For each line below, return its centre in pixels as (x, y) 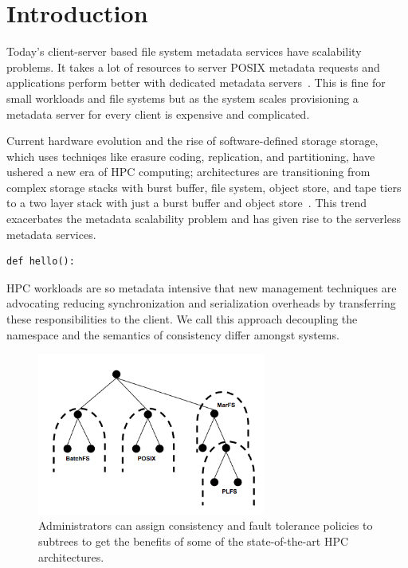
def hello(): (41, 262)
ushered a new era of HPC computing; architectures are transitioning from (188, 172)
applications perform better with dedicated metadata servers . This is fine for (196, 82)
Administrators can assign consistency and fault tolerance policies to (206, 525)
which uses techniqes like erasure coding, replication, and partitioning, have (191, 156)
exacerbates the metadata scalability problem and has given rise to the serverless (204, 219)
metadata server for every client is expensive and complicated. (158, 114)
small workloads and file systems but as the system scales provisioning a (182, 98)
